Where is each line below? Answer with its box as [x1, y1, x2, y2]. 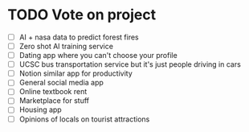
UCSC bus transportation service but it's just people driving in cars [18, 60, 242, 69]
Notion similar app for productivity [18, 68, 133, 78]
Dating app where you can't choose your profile [18, 51, 178, 60]
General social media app [18, 78, 104, 88]
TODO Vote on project [7, 6, 157, 24]
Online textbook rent [18, 87, 88, 97]
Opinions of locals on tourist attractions [18, 114, 150, 124]
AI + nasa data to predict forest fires [18, 32, 140, 42]
